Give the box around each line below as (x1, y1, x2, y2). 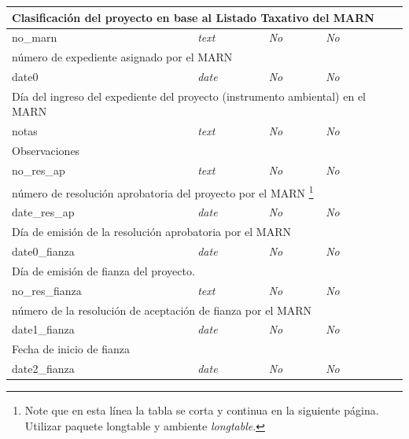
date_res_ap (12, 204, 75, 220)
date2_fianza (12, 360, 75, 377)
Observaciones (12, 142, 80, 159)
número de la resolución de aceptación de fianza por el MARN (12, 301, 312, 318)
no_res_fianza (12, 282, 82, 298)
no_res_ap (12, 162, 65, 178)
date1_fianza (12, 321, 75, 338)
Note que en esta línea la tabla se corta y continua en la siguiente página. (24, 402, 379, 419)
